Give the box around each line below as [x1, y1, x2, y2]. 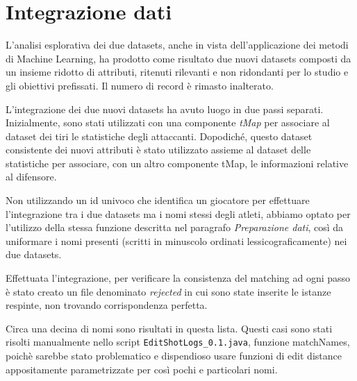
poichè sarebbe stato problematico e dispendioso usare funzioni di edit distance [6, 348, 342, 363]
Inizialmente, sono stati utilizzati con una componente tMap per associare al [6, 115, 330, 130]
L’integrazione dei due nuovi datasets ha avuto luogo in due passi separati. [6, 101, 324, 116]
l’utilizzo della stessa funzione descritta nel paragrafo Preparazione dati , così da [6, 220, 344, 235]
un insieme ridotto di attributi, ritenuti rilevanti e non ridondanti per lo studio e [6, 65, 349, 79]
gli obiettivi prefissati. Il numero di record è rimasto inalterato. [6, 78, 274, 92]
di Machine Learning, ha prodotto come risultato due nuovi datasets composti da [6, 51, 351, 65]
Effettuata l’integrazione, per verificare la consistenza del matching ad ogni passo [6, 271, 351, 285]
